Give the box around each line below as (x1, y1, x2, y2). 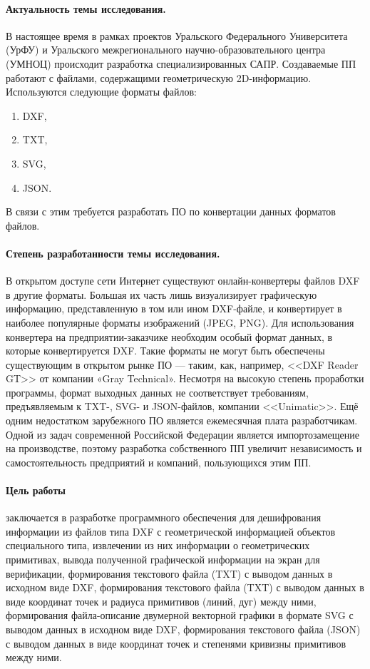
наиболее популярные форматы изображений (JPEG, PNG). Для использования (6, 315, 354, 330)
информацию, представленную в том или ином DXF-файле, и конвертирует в (6, 301, 342, 316)
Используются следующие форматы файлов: (6, 84, 197, 99)
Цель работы (6, 483, 66, 498)
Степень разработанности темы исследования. (6, 245, 220, 260)
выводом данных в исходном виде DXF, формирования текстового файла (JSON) (6, 621, 361, 636)
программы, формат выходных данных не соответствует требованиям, (6, 384, 309, 399)
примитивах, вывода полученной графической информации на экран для (6, 552, 320, 567)
